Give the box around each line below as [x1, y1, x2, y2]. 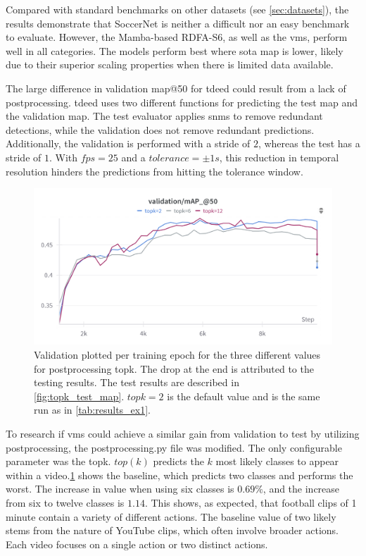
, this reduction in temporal [219, 149, 339, 164]
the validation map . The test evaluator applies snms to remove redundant [6, 109, 323, 123]
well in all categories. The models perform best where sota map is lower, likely [6, 43, 343, 58]
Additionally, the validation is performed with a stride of [6, 136, 251, 151]
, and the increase [263, 481, 340, 496]
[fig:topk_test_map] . [34, 388, 125, 403]
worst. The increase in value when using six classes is [6, 481, 234, 496]
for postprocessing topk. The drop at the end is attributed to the [34, 361, 314, 376]
